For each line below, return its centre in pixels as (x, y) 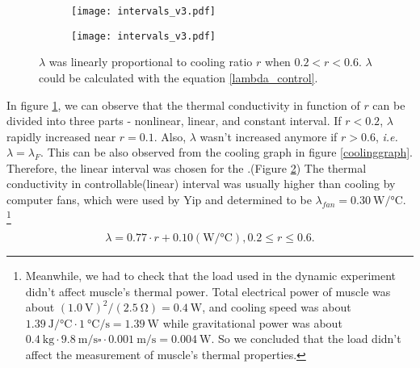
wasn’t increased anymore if (269, 136)
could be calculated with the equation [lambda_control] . (178, 77)
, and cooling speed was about (277, 307)
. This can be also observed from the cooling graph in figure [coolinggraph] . (227, 152)
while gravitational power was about (252, 322)
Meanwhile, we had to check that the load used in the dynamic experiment (211, 275)
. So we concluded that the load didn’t (306, 339)
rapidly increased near (61, 136)
